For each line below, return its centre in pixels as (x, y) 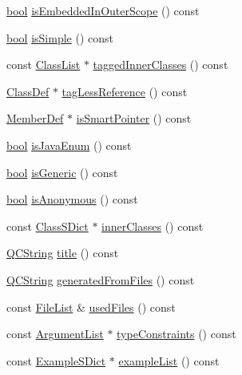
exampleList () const (169, 360)
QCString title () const (63, 253)
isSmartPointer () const (134, 118)
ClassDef (28, 91)
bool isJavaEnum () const (69, 145)
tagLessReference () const (125, 91)
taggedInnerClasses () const (161, 65)
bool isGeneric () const (62, 172)
